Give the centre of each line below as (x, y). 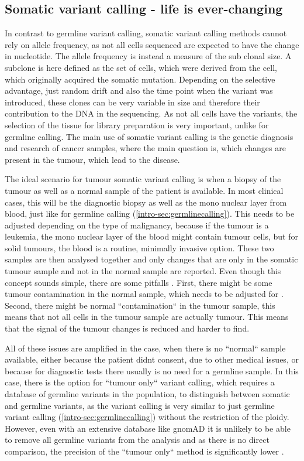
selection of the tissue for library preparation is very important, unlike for (137, 124)
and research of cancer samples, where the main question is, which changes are (145, 148)
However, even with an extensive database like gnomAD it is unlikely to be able (148, 428)
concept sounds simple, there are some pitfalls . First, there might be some (139, 282)
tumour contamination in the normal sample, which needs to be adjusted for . (144, 294)
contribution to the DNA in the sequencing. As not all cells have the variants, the (151, 113)
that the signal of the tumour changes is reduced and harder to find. (127, 328)
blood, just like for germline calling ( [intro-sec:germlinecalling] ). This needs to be (150, 214)
